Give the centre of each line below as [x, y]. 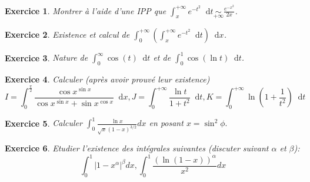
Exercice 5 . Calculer [44, 123]
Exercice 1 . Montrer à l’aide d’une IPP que [86, 10]
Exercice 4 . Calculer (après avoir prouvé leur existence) [107, 79]
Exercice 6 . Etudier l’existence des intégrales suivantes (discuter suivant [137, 148]
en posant [166, 123]
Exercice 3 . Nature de [46, 57]
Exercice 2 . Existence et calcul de [67, 34]
